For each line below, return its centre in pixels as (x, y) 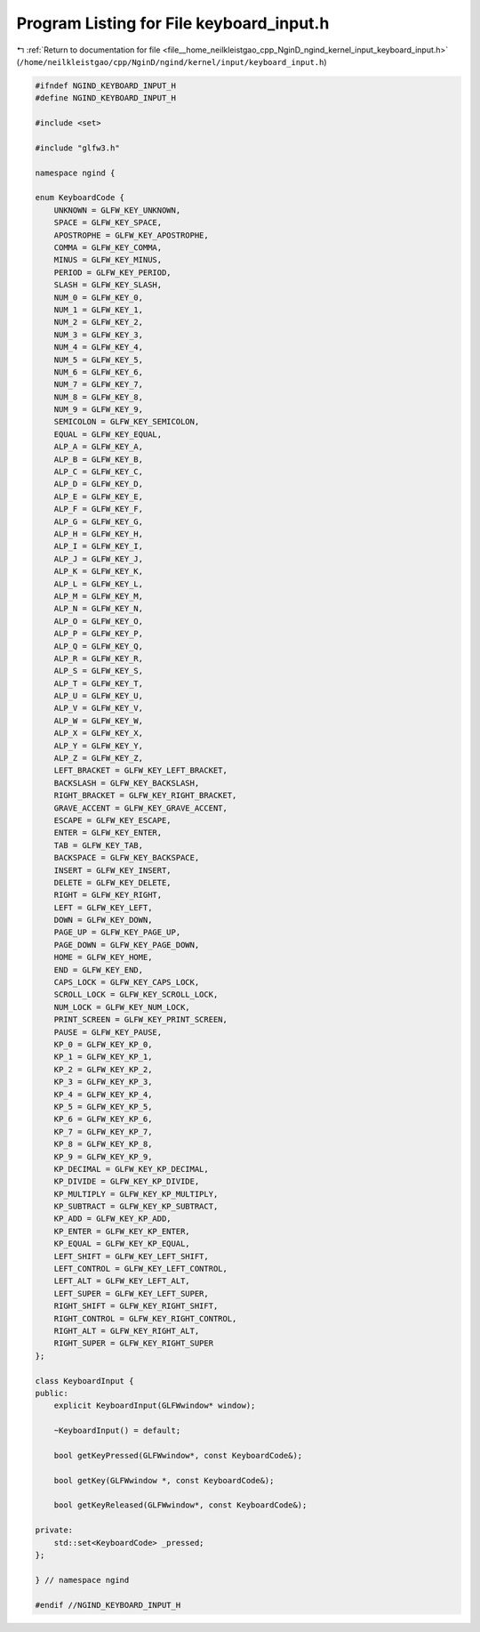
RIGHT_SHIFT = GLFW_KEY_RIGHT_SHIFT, (136, 1306)
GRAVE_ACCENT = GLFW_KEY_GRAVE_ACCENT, (141, 808)
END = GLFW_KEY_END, (99, 970)
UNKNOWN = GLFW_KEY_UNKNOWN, (117, 210)
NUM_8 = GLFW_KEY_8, (99, 397)
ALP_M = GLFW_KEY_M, (99, 596)
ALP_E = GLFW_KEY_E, (99, 497)
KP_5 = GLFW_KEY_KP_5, (103, 1107)
